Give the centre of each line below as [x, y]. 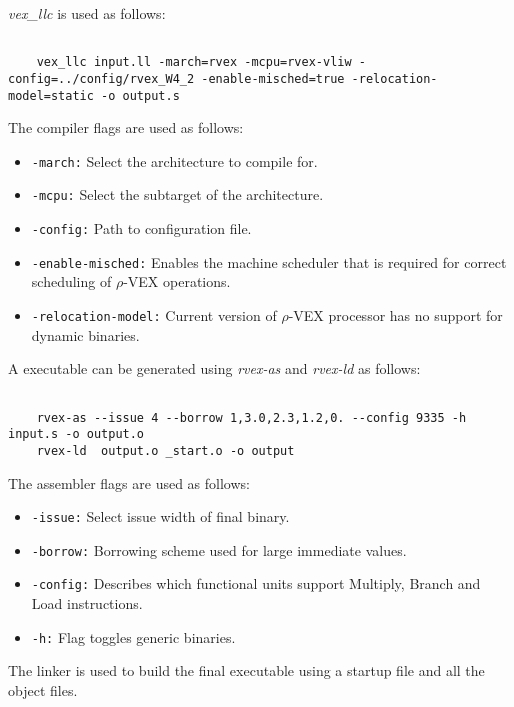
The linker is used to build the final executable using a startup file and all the [246, 670]
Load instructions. [87, 603]
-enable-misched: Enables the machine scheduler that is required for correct [269, 261]
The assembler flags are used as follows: [129, 482]
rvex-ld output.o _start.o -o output [165, 450]
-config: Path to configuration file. [141, 228]
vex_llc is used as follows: [87, 13]
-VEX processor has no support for [395, 315]
